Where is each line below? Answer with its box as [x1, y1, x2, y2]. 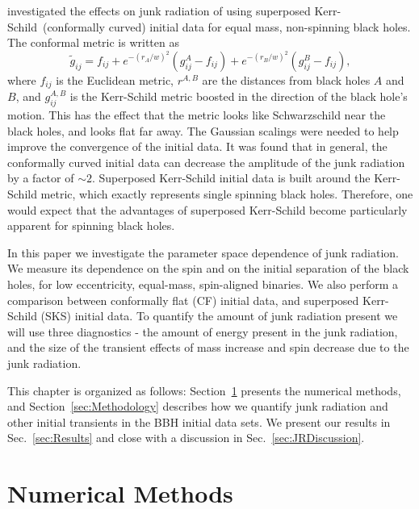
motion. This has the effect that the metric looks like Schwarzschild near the [7, 106, 386, 123]
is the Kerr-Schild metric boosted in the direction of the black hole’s [69, 88, 408, 105]
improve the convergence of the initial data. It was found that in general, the [7, 138, 388, 155]
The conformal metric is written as [7, 34, 179, 51]
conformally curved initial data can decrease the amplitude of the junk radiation [7, 153, 405, 170]
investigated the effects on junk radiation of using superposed [7, 2, 311, 19]
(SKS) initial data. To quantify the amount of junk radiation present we [40, 307, 398, 324]
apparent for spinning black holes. [7, 217, 175, 234]
